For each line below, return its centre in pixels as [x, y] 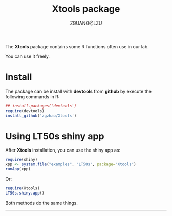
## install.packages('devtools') [41, 106]
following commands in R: [33, 96]
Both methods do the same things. [41, 203]
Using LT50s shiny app [55, 136]
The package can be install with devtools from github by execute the [79, 91]
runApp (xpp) [18, 169]
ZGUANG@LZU [86, 23]
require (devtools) [25, 111]
